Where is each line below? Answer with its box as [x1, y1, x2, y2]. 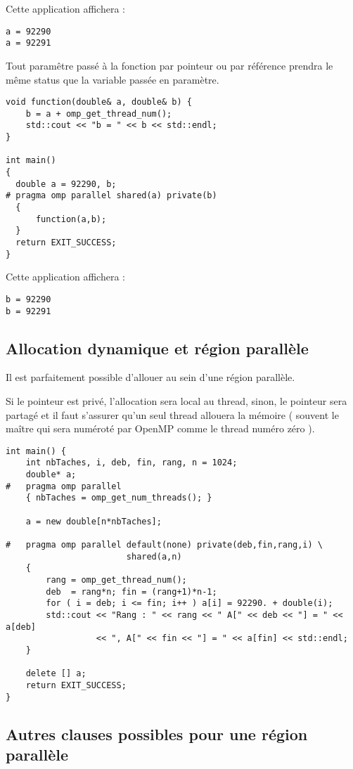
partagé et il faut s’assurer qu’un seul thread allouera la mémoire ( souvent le [6, 407, 339, 422]
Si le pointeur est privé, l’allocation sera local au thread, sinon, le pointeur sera [6, 393, 347, 408]
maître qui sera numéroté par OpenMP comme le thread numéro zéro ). [6, 421, 315, 436]
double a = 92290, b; [15, 179, 117, 189]
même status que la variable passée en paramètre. [6, 72, 219, 86]
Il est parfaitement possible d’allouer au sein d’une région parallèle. [6, 370, 295, 384]
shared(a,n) [126, 551, 182, 562]
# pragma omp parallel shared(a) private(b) [6, 190, 217, 201]
